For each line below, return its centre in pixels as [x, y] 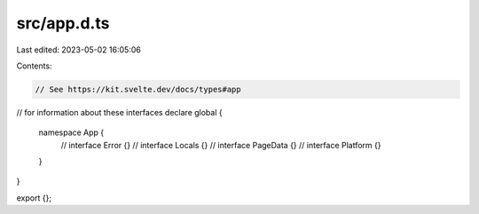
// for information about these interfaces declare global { [119, 112]
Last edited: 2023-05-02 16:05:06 [79, 50]
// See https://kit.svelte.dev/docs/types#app [138, 89]
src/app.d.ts [63, 23]
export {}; [34, 198]
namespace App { [71, 132]
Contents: [34, 66]
